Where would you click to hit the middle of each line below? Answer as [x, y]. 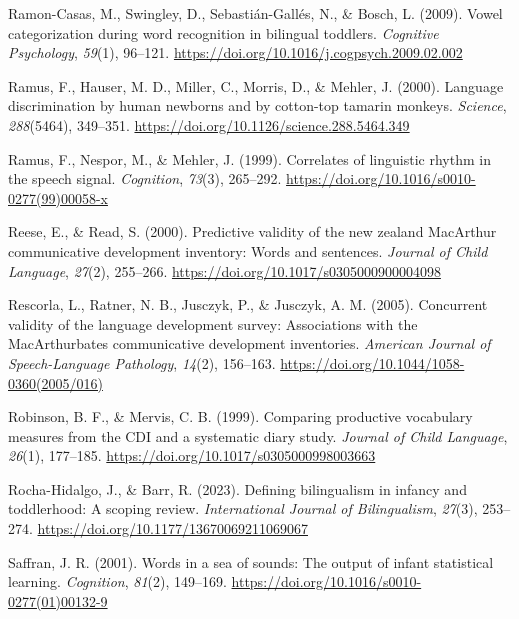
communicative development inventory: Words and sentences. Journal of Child [248, 250]
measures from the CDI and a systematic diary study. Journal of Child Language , [258, 435]
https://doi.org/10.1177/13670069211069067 [172, 528]
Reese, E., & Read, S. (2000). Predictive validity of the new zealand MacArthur [252, 231]
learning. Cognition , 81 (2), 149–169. [117, 581]
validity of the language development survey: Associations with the [213, 323]
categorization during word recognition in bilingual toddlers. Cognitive [223, 32]
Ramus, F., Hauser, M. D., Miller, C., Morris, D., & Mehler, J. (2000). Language [256, 85]
